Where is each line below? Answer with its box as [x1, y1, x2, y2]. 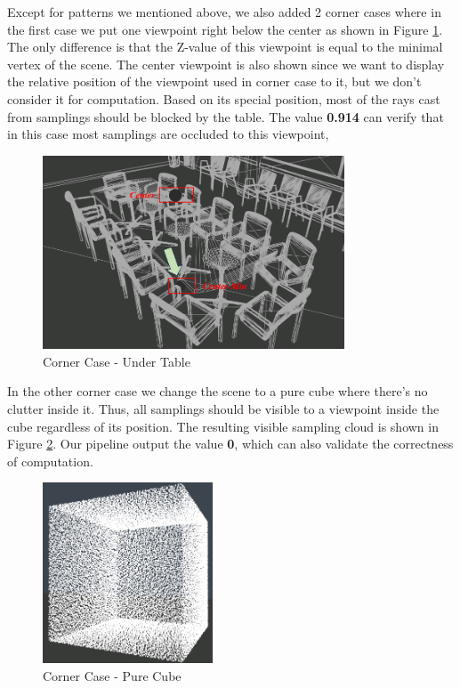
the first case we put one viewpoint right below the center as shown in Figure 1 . [7, 20, 443, 38]
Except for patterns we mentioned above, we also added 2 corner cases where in [7, 3, 441, 20]
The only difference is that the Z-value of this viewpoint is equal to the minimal [7, 37, 443, 56]
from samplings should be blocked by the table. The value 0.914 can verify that [7, 107, 444, 125]
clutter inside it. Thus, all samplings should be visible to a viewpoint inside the [7, 400, 440, 417]
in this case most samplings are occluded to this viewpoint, [7, 125, 329, 143]
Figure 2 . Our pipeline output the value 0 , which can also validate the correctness [7, 434, 454, 453]
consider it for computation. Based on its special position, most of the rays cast [7, 89, 440, 108]
